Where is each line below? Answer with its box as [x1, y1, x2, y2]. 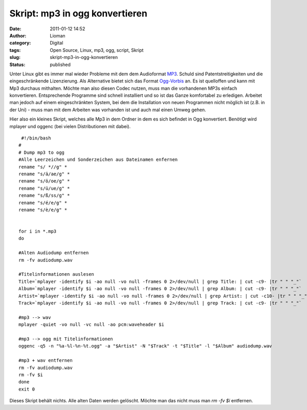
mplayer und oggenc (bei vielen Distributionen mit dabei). [9, 123, 131, 129]
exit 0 [18, 386, 35, 392]
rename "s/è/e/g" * [18, 207, 68, 213]
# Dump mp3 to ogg [18, 149, 65, 155]
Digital [50, 40, 63, 46]
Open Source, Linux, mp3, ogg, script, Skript [50, 47, 144, 53]
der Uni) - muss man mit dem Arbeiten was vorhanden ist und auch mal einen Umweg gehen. [9, 107, 207, 113]
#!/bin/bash [21, 135, 51, 141]
